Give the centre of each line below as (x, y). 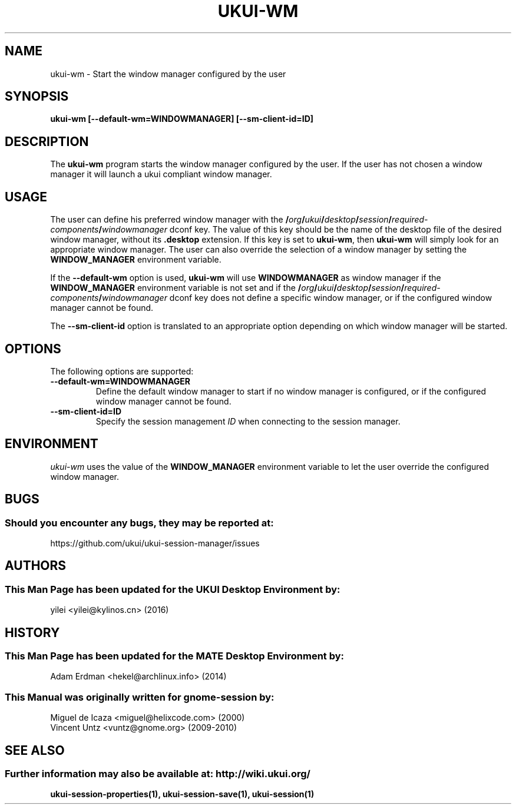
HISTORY (32, 632)
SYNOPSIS (37, 97)
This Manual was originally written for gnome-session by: (140, 697)
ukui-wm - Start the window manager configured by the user (168, 74)
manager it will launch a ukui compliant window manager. (161, 174)
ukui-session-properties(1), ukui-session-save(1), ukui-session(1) (182, 794)
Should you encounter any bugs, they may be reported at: (139, 523)
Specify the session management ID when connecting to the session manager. (248, 421)
